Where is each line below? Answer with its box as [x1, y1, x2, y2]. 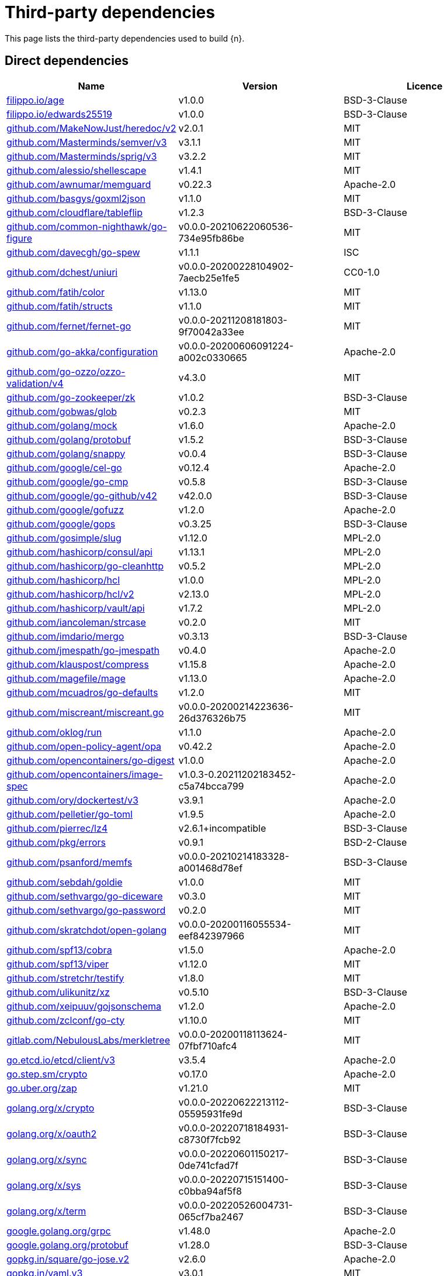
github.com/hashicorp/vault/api [6, 602, 145, 614]
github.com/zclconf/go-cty [6, 1014, 125, 1026]
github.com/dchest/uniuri [6, 266, 118, 278]
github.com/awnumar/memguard [6, 178, 151, 190]
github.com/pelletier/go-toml [6, 808, 133, 820]
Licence [407, 80, 443, 92]
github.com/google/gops [6, 517, 116, 530]
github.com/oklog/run [6, 726, 102, 738]
